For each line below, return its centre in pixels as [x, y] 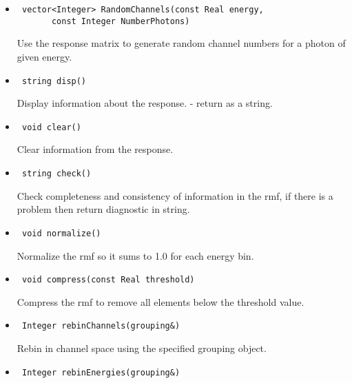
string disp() [54, 81]
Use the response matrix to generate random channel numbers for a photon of [181, 43]
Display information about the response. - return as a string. [145, 103]
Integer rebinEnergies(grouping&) [101, 372]
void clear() [51, 127]
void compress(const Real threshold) [108, 280]
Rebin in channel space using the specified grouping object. [142, 348]
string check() [56, 174]
